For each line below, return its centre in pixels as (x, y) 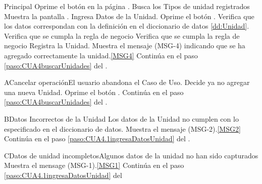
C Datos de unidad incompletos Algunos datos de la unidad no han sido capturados (131, 155)
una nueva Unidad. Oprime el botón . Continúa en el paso (94, 92)
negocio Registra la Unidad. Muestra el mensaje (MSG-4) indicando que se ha (125, 45)
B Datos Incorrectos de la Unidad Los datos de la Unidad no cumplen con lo (121, 118)
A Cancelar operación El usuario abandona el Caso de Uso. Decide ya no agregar (127, 82)
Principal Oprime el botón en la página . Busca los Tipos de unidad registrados (127, 6)
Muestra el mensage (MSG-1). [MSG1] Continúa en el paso (94, 165)
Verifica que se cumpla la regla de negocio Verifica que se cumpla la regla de (122, 35)
